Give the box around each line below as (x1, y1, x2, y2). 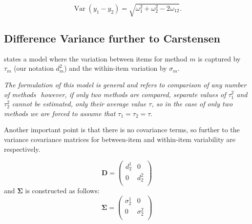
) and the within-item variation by (64, 63, 167, 73)
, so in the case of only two (151, 99, 233, 109)
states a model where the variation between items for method (4, 53, 188, 63)
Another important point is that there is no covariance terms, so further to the (4, 124, 240, 135)
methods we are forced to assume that (4, 108, 116, 118)
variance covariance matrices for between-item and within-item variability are (4, 134, 235, 144)
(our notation (14, 63, 54, 73)
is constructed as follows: (25, 185, 100, 196)
